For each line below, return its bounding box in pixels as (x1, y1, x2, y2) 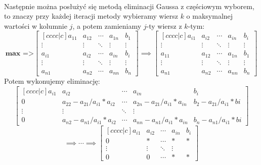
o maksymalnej (186, 11, 233, 21)
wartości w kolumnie (4, 20, 67, 31)
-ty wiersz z (146, 20, 182, 31)
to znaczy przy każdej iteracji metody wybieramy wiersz (4, 11, 178, 21)
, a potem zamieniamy (72, 20, 142, 31)
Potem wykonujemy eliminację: (4, 76, 100, 86)
